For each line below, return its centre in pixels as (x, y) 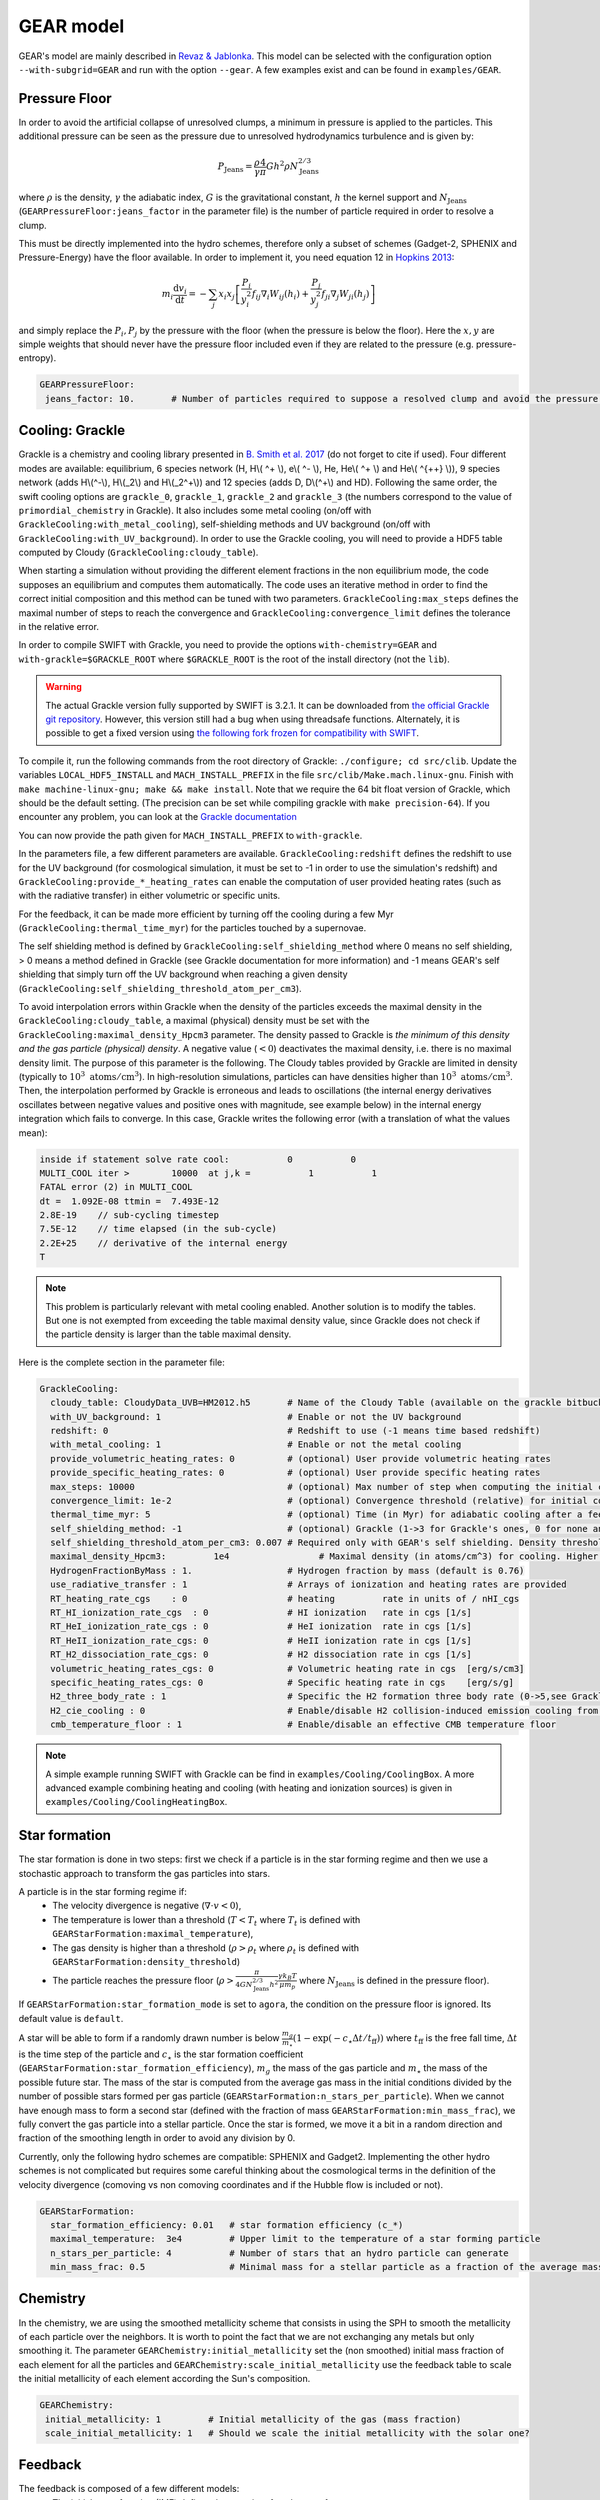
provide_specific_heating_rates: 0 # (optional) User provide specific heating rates (295, 1473)
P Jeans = (235, 168)
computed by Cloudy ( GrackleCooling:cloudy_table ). (138, 552)
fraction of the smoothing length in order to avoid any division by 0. (157, 2138)
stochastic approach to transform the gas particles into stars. (144, 1873)
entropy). (37, 358)
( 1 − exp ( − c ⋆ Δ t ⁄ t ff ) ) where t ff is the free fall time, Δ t (405, 2039)
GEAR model (71, 26)
